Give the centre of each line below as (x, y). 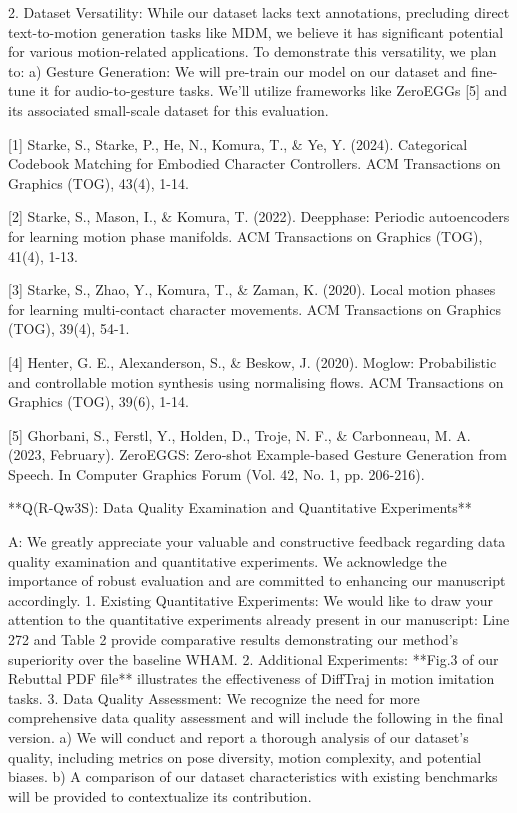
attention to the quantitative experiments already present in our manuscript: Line (259, 619)
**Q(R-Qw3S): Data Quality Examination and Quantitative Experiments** (240, 507)
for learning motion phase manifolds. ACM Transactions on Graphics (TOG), (245, 235)
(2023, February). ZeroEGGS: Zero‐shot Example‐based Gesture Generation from (257, 454)
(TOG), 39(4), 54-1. (69, 328)
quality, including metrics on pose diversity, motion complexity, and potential (245, 756)
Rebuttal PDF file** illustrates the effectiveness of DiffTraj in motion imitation (251, 678)
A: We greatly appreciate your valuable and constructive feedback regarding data (257, 541)
